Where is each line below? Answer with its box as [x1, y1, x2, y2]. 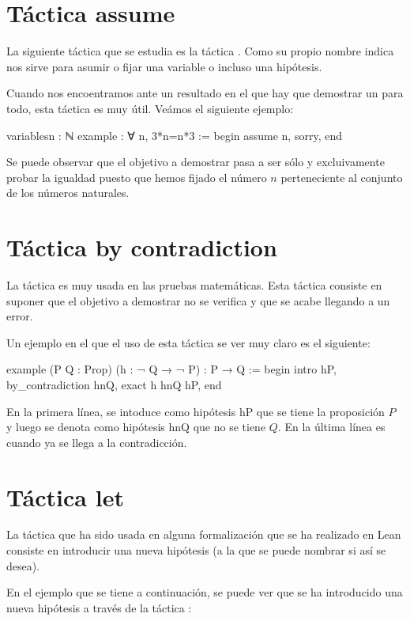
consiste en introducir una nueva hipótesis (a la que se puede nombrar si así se [6, 542, 386, 559]
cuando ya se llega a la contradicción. [6, 434, 187, 450]
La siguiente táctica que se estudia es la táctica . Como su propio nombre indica [6, 43, 394, 59]
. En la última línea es [277, 418, 386, 435]
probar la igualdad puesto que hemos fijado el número [6, 169, 267, 185]
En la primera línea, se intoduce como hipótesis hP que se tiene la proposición [6, 403, 385, 419]
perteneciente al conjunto [280, 169, 403, 185]
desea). [6, 557, 40, 574]
